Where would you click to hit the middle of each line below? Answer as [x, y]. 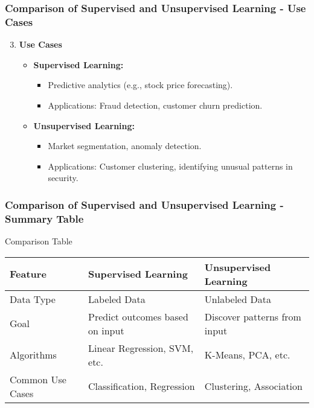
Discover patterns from [253, 316]
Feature [28, 274]
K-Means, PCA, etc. [247, 355]
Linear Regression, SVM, [141, 348]
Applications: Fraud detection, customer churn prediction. [155, 105]
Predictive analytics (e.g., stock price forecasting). [140, 85]
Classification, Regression [142, 386]
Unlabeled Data [238, 299]
